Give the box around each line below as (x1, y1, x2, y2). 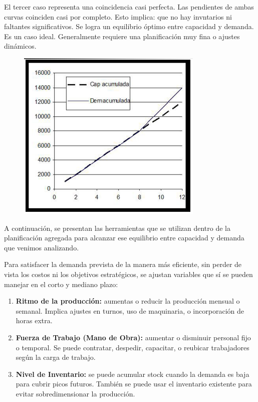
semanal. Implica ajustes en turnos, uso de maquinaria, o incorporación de (16, 305, 244, 316)
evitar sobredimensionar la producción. (16, 388, 135, 398)
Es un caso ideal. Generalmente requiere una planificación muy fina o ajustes (4, 31, 240, 41)
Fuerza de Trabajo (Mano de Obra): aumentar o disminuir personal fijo (16, 332, 251, 342)
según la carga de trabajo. (16, 352, 96, 362)
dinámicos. (4, 41, 37, 51)
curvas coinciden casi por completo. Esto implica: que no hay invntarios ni (4, 11, 232, 22)
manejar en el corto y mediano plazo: (4, 279, 118, 289)
